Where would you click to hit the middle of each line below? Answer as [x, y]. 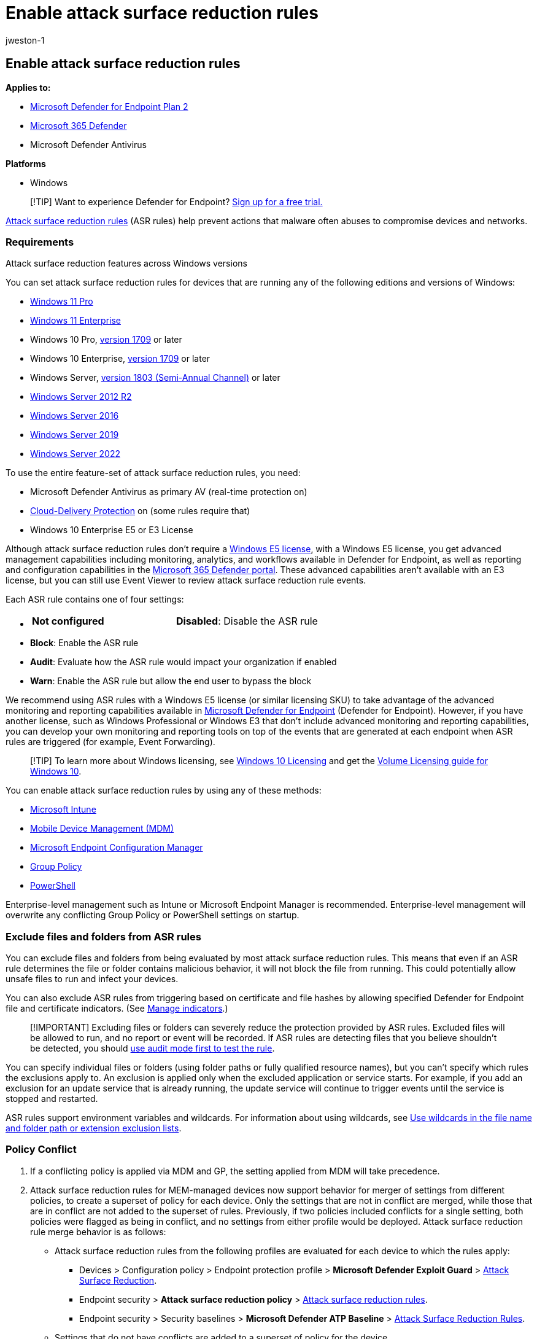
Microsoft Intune [63, 810]
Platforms [26, 163]
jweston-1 [25, 40]
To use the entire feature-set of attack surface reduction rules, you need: [153, 473]
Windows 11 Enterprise [75, 321]
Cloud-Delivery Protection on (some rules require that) [140, 511]
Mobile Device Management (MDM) [102, 829]
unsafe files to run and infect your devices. [92, 979]
